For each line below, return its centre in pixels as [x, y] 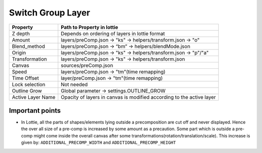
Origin [19, 52]
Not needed [74, 84]
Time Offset [25, 78]
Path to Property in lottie [90, 27]
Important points [35, 111]
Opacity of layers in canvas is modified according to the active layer [138, 97]
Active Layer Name [34, 97]
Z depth [21, 33]
